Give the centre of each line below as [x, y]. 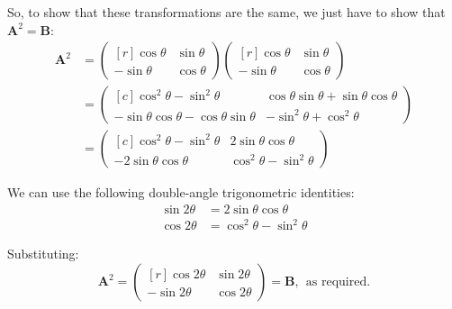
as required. [338, 282]
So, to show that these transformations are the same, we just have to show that [226, 12]
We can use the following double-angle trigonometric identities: [181, 192]
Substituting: [43, 254]
